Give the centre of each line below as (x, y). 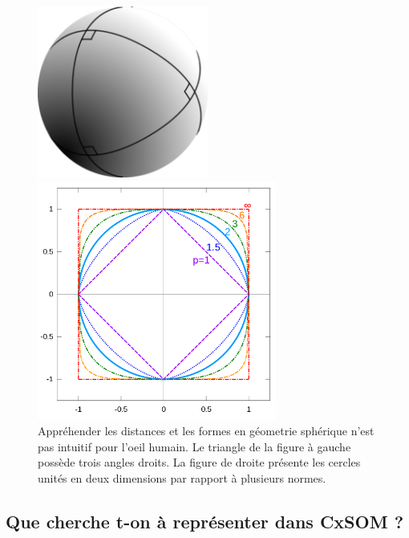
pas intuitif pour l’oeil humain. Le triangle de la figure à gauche (194, 446)
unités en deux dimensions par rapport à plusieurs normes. (182, 477)
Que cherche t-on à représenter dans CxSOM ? (205, 521)
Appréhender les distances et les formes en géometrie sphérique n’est (206, 430)
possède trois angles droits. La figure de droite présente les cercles (199, 462)
